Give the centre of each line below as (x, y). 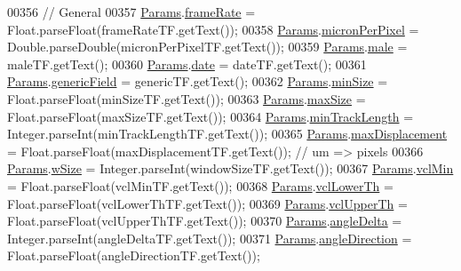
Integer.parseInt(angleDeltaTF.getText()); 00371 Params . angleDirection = (210, 238)
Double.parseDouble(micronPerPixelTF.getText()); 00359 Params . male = (207, 47)
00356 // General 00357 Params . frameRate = (131, 12)
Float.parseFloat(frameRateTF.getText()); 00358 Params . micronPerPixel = (213, 29)
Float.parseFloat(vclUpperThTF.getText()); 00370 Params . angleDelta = (205, 221)
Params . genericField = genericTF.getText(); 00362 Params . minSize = (198, 81)
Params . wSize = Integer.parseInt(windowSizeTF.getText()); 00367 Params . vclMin (230, 168)
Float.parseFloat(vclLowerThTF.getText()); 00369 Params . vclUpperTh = (207, 203)
